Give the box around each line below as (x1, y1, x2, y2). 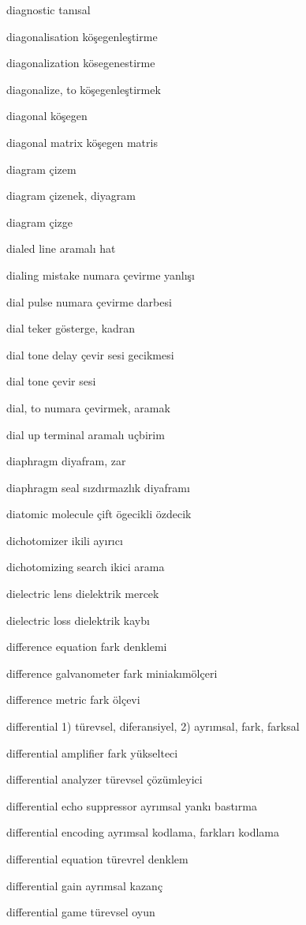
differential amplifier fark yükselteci (6, 744, 178, 761)
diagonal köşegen (6, 107, 88, 124)
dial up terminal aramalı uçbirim (6, 426, 165, 442)
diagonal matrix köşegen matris (6, 133, 158, 150)
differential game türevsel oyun (6, 904, 155, 920)
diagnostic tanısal (6, 2, 91, 17)
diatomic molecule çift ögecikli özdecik (6, 506, 192, 522)
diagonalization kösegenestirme (6, 55, 155, 71)
